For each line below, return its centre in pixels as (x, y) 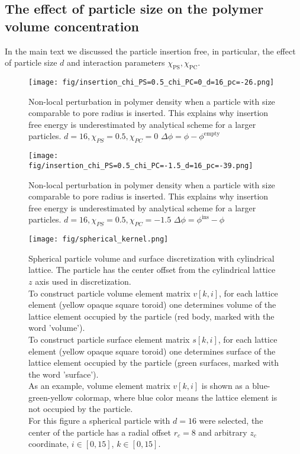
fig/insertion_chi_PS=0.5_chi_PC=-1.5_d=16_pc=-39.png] (141, 165)
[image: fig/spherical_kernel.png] (99, 239)
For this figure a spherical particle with (99, 421)
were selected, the (231, 421)
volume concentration (72, 26)
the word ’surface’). (64, 374)
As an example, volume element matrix (99, 386)
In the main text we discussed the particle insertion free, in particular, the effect (150, 51)
